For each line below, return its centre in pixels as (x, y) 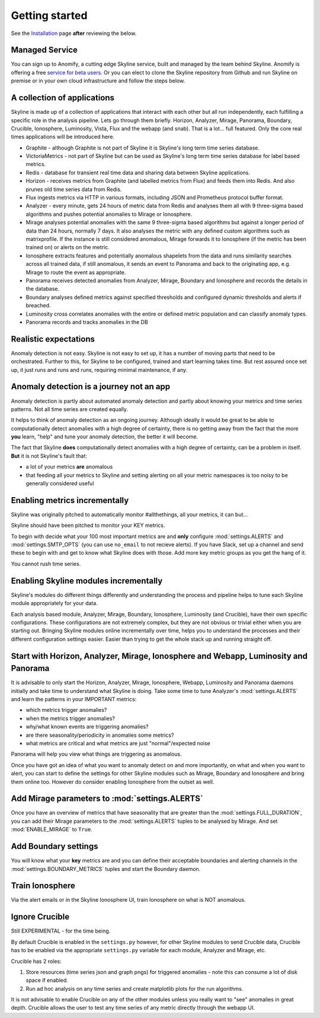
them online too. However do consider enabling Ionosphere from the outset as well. (113, 782)
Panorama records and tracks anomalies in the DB (87, 322)
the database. (43, 289)
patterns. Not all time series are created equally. (70, 409)
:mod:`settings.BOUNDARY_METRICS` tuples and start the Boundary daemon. (106, 869)
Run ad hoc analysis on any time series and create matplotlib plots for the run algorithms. (135, 988)
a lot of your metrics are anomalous (69, 467)
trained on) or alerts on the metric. (68, 247)
